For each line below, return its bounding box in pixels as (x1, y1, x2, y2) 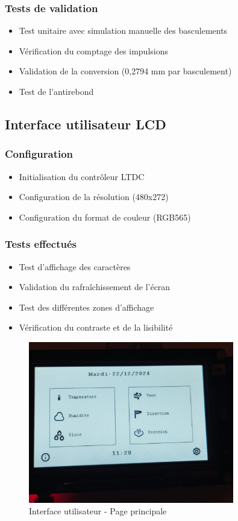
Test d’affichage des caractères (19, 260, 131, 273)
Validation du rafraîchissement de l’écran (19, 280, 171, 293)
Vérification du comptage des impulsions (19, 44, 169, 57)
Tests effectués (5, 236, 77, 251)
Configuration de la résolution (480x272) (19, 190, 169, 203)
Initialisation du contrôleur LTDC (19, 170, 145, 183)
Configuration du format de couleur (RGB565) (19, 210, 191, 223)
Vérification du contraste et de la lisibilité (19, 321, 173, 334)
